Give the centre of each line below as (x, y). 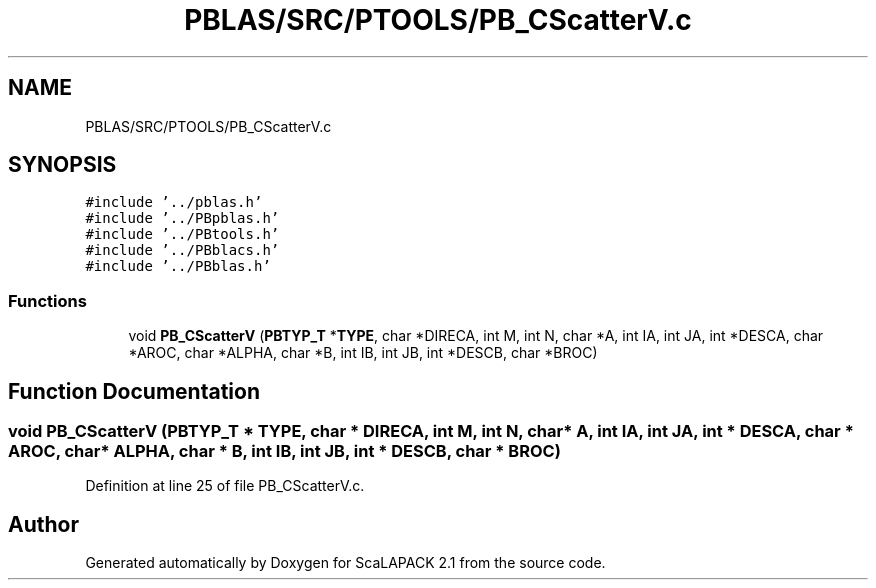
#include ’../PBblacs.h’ (182, 250)
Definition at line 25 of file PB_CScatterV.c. (225, 486)
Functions (47, 300)
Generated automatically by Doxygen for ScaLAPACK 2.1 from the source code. (345, 563)
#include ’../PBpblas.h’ (182, 218)
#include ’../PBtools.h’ (182, 234)
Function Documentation (134, 391)
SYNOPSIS (62, 165)
